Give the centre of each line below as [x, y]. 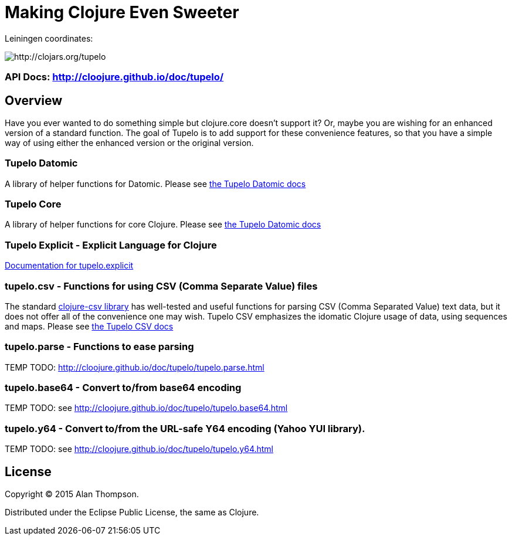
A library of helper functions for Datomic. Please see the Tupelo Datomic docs [155, 184]
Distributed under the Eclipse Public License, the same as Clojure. [132, 512]
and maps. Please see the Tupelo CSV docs [89, 326]
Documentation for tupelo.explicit [69, 266]
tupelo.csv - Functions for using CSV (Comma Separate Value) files [161, 286]
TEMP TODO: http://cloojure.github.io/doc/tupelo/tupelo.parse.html [135, 367]
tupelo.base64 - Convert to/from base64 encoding [123, 388]
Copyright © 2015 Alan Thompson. [72, 494]
